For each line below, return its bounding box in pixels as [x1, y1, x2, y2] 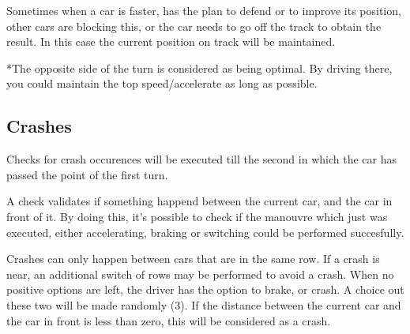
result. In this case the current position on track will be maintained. [6, 33, 336, 50]
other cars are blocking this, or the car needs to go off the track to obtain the [6, 17, 382, 34]
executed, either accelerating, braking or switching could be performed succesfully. [6, 223, 404, 240]
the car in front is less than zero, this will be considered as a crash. [6, 312, 331, 328]
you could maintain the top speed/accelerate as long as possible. [6, 75, 318, 92]
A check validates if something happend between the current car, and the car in [6, 193, 393, 209]
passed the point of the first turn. [6, 166, 168, 182]
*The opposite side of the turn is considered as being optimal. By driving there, [6, 59, 393, 76]
